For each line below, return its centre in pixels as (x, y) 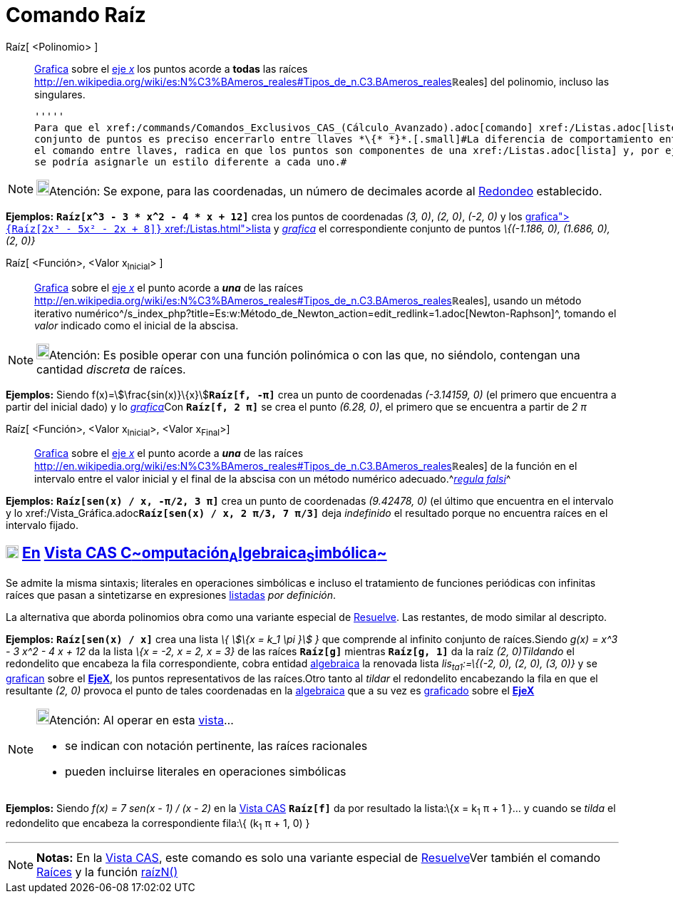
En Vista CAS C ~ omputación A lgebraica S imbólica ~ (204, 554)
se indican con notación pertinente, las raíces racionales (216, 746)
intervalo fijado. (42, 525)
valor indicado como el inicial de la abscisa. (137, 325)
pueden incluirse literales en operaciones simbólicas (206, 772)
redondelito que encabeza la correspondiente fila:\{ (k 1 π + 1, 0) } (158, 824)
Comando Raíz (76, 15)
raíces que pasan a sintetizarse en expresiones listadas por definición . (171, 595)
